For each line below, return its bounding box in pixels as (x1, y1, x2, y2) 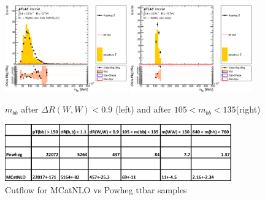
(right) (236, 103, 261, 116)
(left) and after (115, 103, 171, 116)
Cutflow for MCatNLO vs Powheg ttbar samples (5, 183, 187, 196)
